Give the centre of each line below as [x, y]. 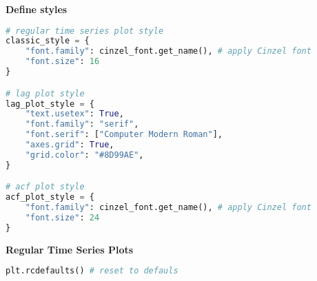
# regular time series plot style [85, 31]
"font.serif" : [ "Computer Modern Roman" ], [124, 135]
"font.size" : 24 [62, 217]
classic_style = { [48, 41]
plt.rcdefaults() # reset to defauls [92, 271]
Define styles [37, 9]
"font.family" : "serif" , [82, 124]
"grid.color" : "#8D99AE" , [84, 155]
